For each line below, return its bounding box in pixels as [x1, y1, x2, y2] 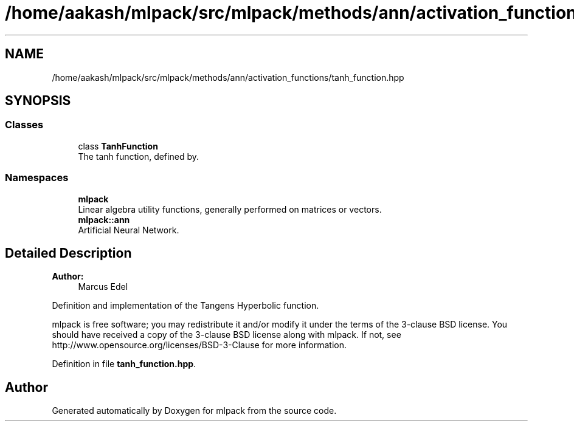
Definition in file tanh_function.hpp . [52, 359, 196, 369]
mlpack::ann [78, 214, 130, 225]
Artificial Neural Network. [78, 224, 179, 235]
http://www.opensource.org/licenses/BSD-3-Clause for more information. [52, 340, 347, 351]
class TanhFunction [78, 140, 158, 151]
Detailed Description [5, 245, 132, 261]
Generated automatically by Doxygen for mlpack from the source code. [52, 405, 337, 416]
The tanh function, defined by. [78, 151, 199, 162]
